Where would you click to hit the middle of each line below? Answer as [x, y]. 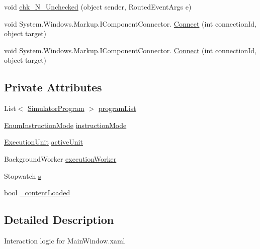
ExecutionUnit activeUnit [44, 142]
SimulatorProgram [56, 108]
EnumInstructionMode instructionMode [65, 125]
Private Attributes [53, 87]
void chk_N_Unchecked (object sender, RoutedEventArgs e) [98, 7]
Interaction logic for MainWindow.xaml [65, 240]
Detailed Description [59, 220]
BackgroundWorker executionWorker [60, 158]
